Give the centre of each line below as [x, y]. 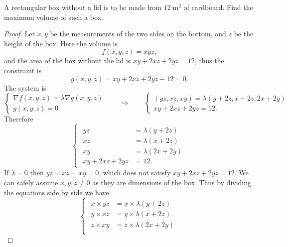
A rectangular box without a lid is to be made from [83, 7]
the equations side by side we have [57, 192]
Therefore [19, 119]
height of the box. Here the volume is [61, 43]
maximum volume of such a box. [54, 17]
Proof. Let [19, 34]
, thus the [209, 61]
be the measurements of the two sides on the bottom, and [138, 34]
